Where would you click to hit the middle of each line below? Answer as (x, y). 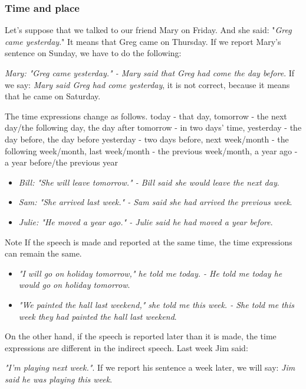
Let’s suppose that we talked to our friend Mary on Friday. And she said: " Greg (148, 30)
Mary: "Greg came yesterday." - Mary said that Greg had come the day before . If (150, 73)
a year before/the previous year (61, 162)
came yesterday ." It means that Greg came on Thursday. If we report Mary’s (143, 41)
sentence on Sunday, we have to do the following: (93, 53)
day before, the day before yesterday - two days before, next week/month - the (147, 139)
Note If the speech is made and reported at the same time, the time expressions (149, 241)
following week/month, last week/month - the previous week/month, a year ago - (151, 150)
